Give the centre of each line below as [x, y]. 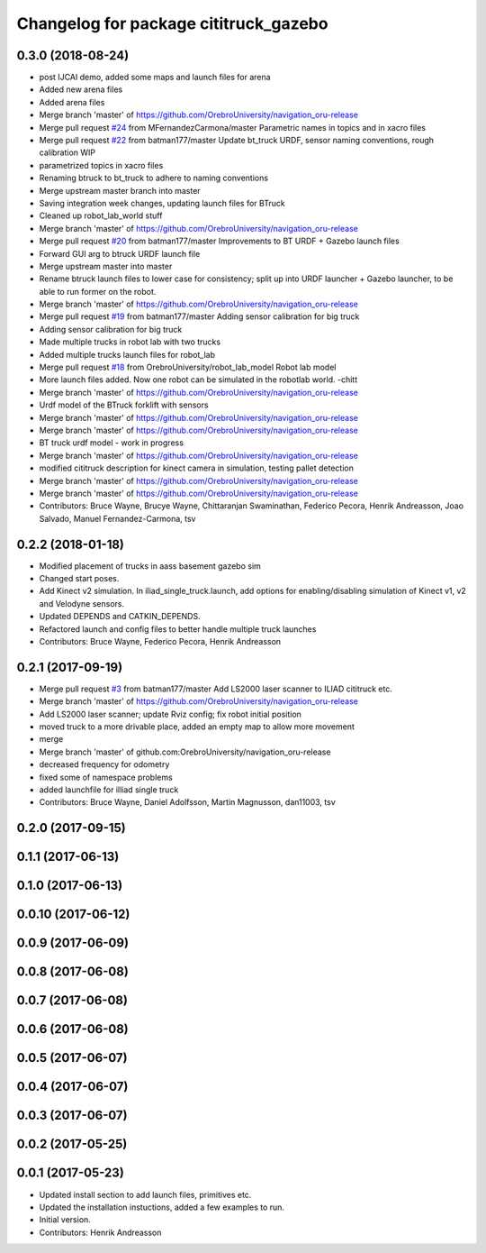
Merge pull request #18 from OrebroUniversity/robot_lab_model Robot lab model [188, 367]
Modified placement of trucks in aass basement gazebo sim [150, 566]
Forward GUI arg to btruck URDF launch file [120, 253]
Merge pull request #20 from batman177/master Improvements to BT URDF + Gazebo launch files [219, 241]
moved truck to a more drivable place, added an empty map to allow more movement [197, 727]
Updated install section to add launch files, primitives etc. [145, 1194]
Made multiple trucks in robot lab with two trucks [130, 342]
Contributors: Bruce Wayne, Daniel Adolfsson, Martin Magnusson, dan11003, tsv [188, 802]
